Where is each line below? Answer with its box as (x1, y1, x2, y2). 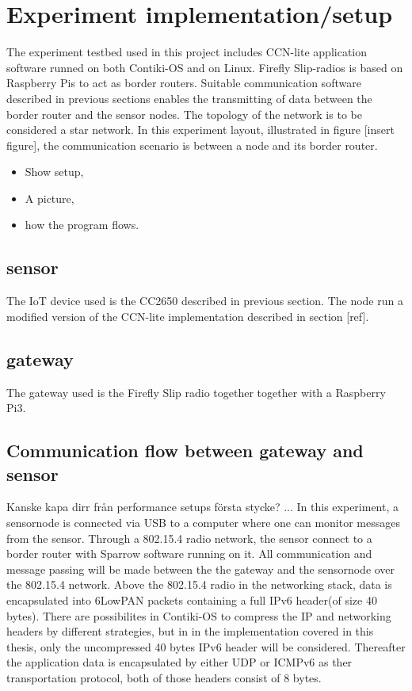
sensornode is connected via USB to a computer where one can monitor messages (6, 514, 400, 531)
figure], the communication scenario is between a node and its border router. (6, 136, 378, 153)
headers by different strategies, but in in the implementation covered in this (6, 623, 374, 639)
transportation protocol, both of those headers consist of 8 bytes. (6, 669, 322, 685)
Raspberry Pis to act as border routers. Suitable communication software (6, 74, 361, 91)
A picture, (25, 189, 74, 206)
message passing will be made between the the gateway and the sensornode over (6, 560, 395, 577)
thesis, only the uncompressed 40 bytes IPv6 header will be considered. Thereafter (6, 638, 406, 655)
